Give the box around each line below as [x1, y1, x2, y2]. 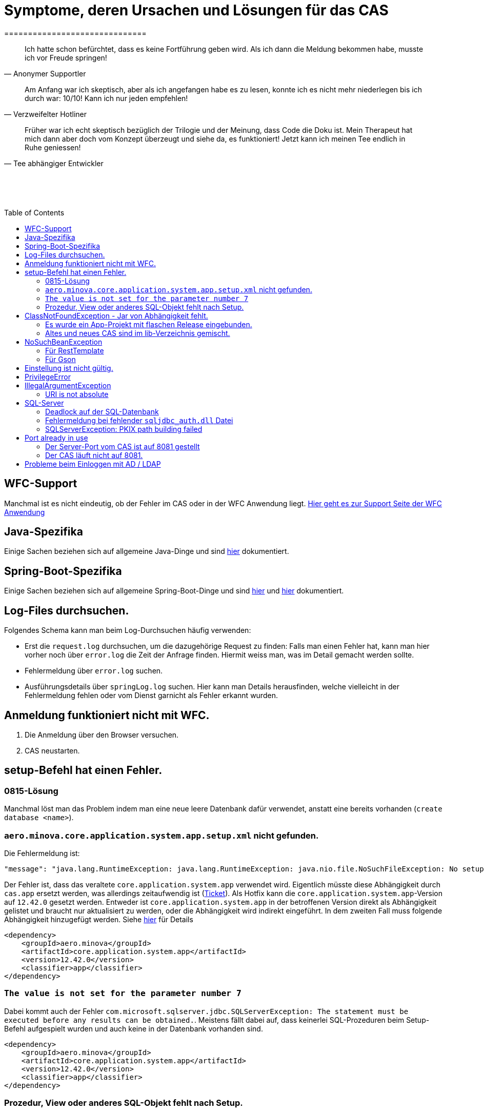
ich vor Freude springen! [25, 53, 107, 62]
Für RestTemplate [45, 346, 104, 355]
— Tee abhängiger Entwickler [4, 158, 104, 168]
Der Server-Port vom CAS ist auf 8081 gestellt [45, 442, 200, 451]
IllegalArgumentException [25, 381, 111, 390]
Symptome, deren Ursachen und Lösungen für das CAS [4, 2, 389, 19]
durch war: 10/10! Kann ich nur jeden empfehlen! [25, 93, 188, 103]
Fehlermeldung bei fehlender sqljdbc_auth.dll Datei [45, 415, 233, 425]
